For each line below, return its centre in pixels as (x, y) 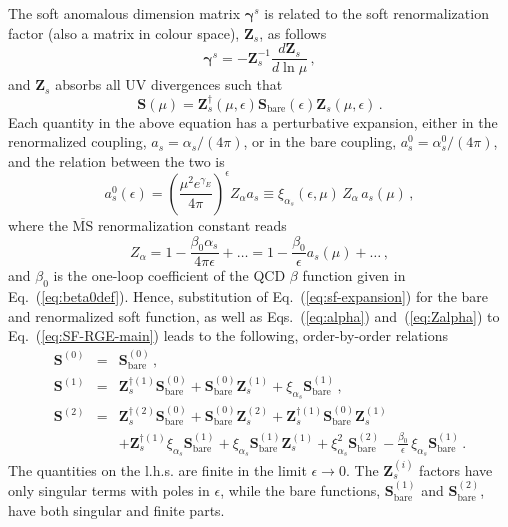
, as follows (293, 32)
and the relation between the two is (116, 160)
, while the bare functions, (300, 490)
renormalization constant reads (192, 224)
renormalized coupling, (77, 141)
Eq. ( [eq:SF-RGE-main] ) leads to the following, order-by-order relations (228, 335)
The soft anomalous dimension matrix (124, 13)
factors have (456, 469)
